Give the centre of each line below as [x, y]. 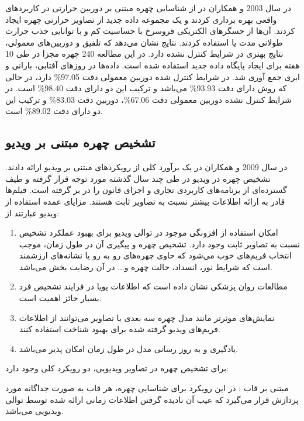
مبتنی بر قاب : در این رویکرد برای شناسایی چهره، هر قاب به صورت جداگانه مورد [147, 388]
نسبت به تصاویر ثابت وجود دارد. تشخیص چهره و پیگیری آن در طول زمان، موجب [159, 244]
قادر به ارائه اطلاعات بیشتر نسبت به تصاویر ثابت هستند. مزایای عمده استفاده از [145, 201]
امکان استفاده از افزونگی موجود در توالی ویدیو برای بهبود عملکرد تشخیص [148, 232]
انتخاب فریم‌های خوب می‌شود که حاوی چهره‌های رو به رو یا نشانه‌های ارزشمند [155, 255]
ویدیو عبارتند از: [32, 213]
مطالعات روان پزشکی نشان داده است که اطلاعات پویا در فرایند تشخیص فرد [153, 286]
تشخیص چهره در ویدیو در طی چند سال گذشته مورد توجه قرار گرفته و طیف [138, 178]
